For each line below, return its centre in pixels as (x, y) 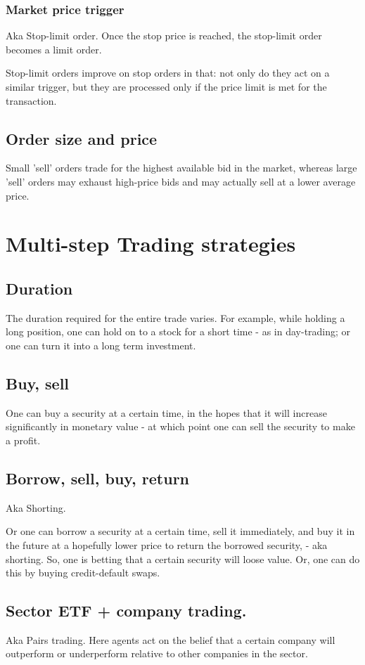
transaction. (31, 100)
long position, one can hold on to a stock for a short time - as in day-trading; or (178, 331)
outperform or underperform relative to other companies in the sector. (157, 653)
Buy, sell (38, 383)
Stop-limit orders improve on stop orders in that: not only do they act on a (168, 73)
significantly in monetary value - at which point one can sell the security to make (180, 426)
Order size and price (82, 138)
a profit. (23, 440)
